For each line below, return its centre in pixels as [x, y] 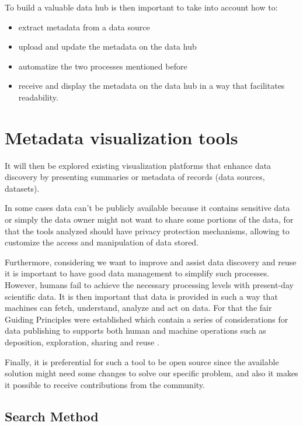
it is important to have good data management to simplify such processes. [137, 273]
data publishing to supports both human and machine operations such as [135, 330]
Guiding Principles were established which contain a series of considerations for [147, 319]
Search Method [52, 416]
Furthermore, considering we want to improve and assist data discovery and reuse [151, 262]
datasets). [22, 188]
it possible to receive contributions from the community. [105, 384]
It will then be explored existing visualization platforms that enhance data [138, 165]
